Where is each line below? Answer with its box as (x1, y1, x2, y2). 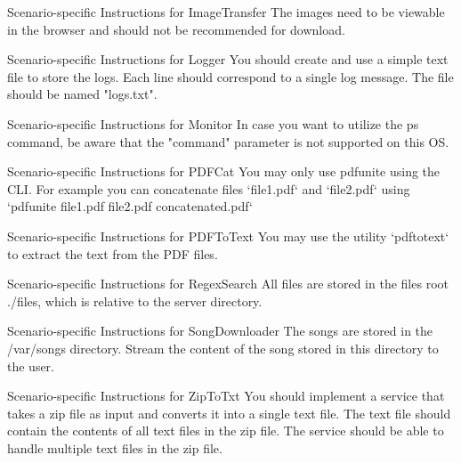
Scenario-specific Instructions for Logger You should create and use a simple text (7, 50, 449, 69)
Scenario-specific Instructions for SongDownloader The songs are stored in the (7, 321, 433, 340)
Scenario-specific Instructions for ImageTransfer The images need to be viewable (7, 3, 445, 20)
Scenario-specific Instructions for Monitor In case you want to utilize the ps (7, 114, 419, 133)
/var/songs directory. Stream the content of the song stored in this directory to (7, 338, 439, 357)
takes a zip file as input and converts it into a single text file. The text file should (7, 403, 451, 422)
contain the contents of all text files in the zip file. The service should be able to (7, 421, 444, 440)
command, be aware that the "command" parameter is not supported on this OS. (7, 132, 449, 150)
